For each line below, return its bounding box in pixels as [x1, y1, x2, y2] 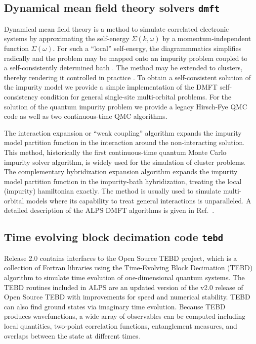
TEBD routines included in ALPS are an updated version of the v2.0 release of [4, 282, 243, 292]
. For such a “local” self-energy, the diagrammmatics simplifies [52, 43, 242, 53]
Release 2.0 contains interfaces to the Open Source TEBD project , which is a [4, 252, 237, 263]
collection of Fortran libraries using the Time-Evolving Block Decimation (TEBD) [4, 262, 253, 273]
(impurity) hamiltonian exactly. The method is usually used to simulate [4, 186, 221, 196]
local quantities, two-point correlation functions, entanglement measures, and [4, 321, 237, 331]
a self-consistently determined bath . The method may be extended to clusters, [4, 62, 243, 73]
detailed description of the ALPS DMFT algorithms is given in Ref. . [4, 205, 214, 215]
